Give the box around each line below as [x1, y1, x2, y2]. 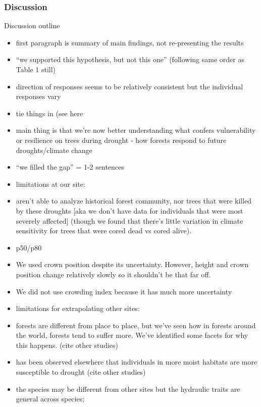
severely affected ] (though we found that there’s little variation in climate [16, 215, 243, 226]
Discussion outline [4, 20, 60, 31]
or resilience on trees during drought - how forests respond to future [16, 134, 227, 145]
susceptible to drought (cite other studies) [16, 367, 146, 377]
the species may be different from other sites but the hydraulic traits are [16, 383, 240, 394]
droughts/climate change [16, 144, 92, 155]
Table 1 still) [16, 64, 56, 74]
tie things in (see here [16, 108, 83, 118]
